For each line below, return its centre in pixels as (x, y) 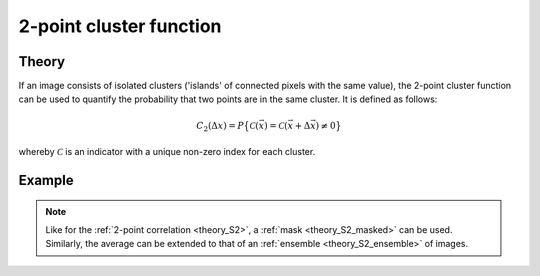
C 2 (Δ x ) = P (220, 127)
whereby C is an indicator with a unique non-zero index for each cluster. (167, 152)
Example (46, 180)
